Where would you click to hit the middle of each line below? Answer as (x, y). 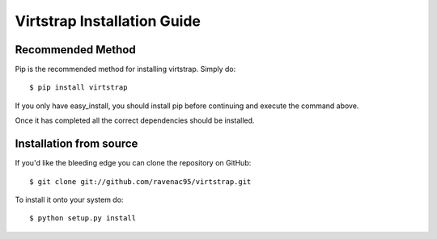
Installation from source (76, 144)
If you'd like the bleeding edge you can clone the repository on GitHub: (133, 163)
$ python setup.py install (83, 218)
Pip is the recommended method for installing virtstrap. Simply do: (125, 69)
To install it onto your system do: (69, 199)
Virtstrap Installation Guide (108, 21)
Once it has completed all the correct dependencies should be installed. (135, 120)
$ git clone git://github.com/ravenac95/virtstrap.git (140, 181)
